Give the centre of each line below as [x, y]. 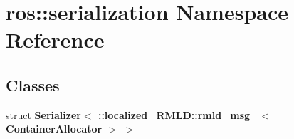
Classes [33, 84]
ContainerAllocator [54, 129]
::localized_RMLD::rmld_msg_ [178, 114]
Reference [55, 40]
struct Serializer [43, 114]
